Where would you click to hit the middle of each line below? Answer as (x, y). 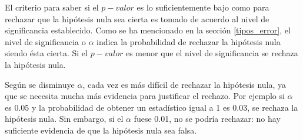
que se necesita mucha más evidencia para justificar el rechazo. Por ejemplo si (145, 96)
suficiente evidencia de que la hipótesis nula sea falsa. (101, 130)
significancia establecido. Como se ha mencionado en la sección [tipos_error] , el (148, 30)
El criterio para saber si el (52, 7)
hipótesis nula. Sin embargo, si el (64, 119)
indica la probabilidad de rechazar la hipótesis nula (189, 41)
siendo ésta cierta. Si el (46, 53)
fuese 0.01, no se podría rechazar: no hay (207, 119)
